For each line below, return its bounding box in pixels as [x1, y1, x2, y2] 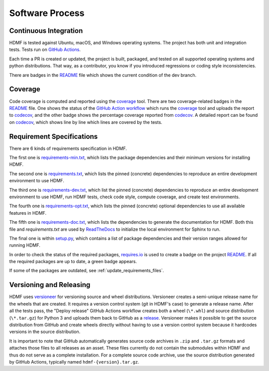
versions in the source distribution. [9, 329, 81, 335]
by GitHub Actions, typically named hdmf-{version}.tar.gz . [9, 359, 139, 365]
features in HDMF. [9, 210, 47, 216]
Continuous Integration [9, 26, 83, 35]
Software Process [9, 7, 85, 18]
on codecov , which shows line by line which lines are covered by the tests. [9, 119, 162, 125]
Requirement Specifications [9, 132, 98, 141]
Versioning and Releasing [9, 281, 91, 289]
